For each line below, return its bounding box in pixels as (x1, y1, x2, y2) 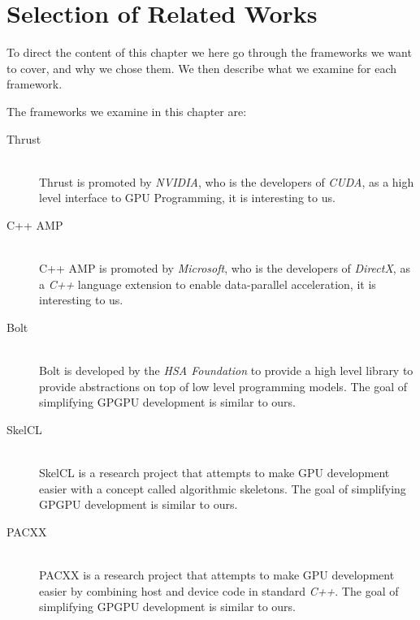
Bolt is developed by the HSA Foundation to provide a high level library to (39, 362, 414, 379)
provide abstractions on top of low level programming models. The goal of (39, 377, 408, 394)
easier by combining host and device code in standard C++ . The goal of (39, 582, 399, 599)
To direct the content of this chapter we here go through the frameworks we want (6, 44, 412, 61)
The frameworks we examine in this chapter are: (6, 102, 247, 119)
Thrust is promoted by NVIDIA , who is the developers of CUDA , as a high (39, 173, 414, 190)
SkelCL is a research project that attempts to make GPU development (39, 464, 390, 480)
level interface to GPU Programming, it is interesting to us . (39, 189, 336, 206)
